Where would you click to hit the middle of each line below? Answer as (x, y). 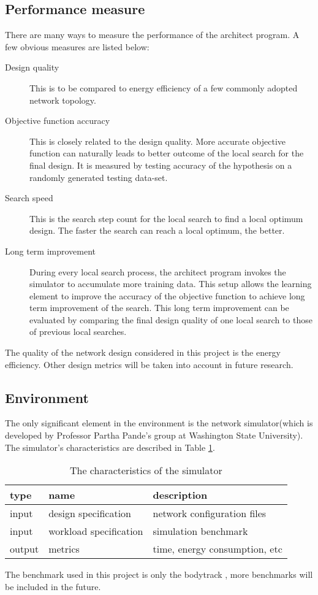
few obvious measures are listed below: (77, 46)
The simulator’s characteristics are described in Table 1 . (110, 447)
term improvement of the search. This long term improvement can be (159, 308)
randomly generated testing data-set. (99, 177)
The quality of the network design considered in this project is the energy (143, 352)
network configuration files (210, 513)
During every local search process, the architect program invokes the (158, 271)
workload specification (96, 531)
